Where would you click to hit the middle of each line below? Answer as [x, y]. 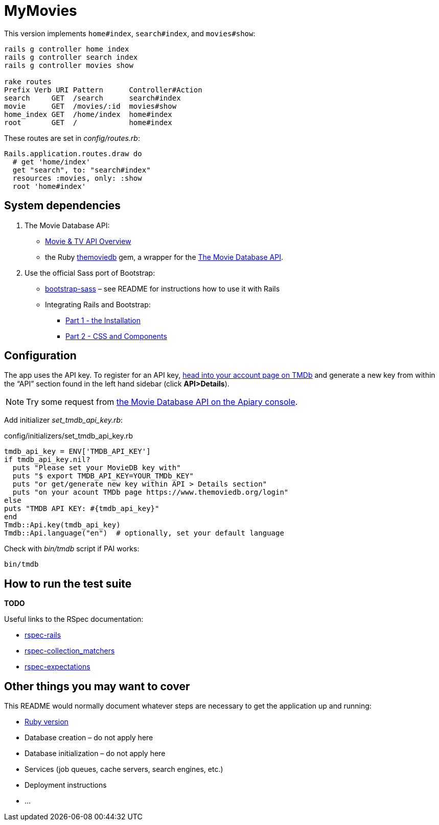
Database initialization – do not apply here [95, 754]
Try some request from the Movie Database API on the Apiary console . [162, 402]
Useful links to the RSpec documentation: [74, 619]
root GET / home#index [88, 122]
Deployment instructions [66, 785]
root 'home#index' [49, 186]
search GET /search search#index [93, 98]
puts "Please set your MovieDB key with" [97, 468]
